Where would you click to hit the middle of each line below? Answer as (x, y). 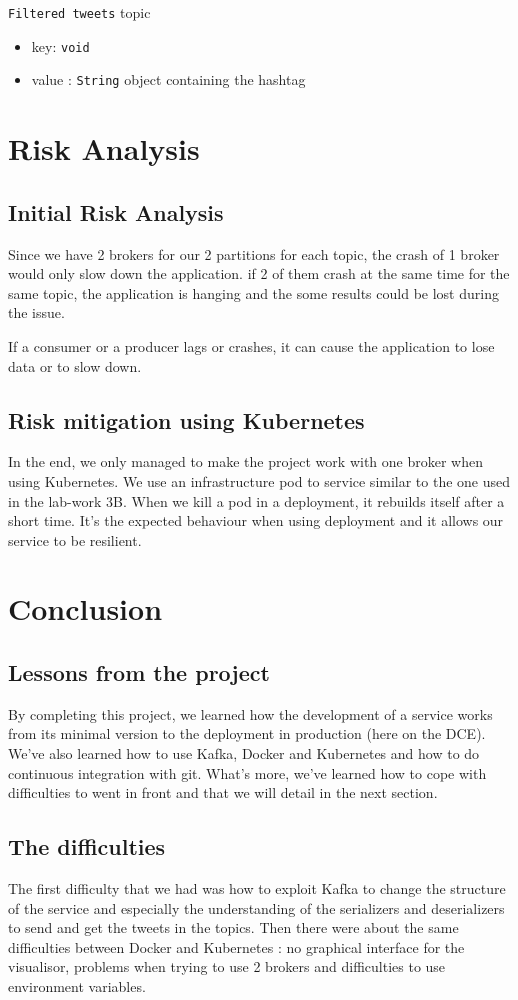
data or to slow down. (75, 365)
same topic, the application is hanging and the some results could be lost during (253, 292)
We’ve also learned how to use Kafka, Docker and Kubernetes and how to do (244, 753)
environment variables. (77, 986)
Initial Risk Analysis (116, 211)
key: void (60, 45)
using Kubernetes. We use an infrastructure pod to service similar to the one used (259, 480)
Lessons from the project (139, 672)
